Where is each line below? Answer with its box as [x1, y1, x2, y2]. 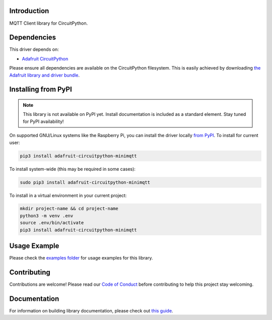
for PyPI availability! [23, 118, 64, 124]
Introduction [9, 7, 49, 15]
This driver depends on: [9, 46, 59, 52]
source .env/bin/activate [20, 220, 84, 226]
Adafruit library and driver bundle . [9, 72, 80, 78]
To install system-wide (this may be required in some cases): [9, 166, 136, 172]
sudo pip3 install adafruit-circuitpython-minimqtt [20, 179, 151, 185]
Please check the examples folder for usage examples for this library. [9, 255, 153, 261]
